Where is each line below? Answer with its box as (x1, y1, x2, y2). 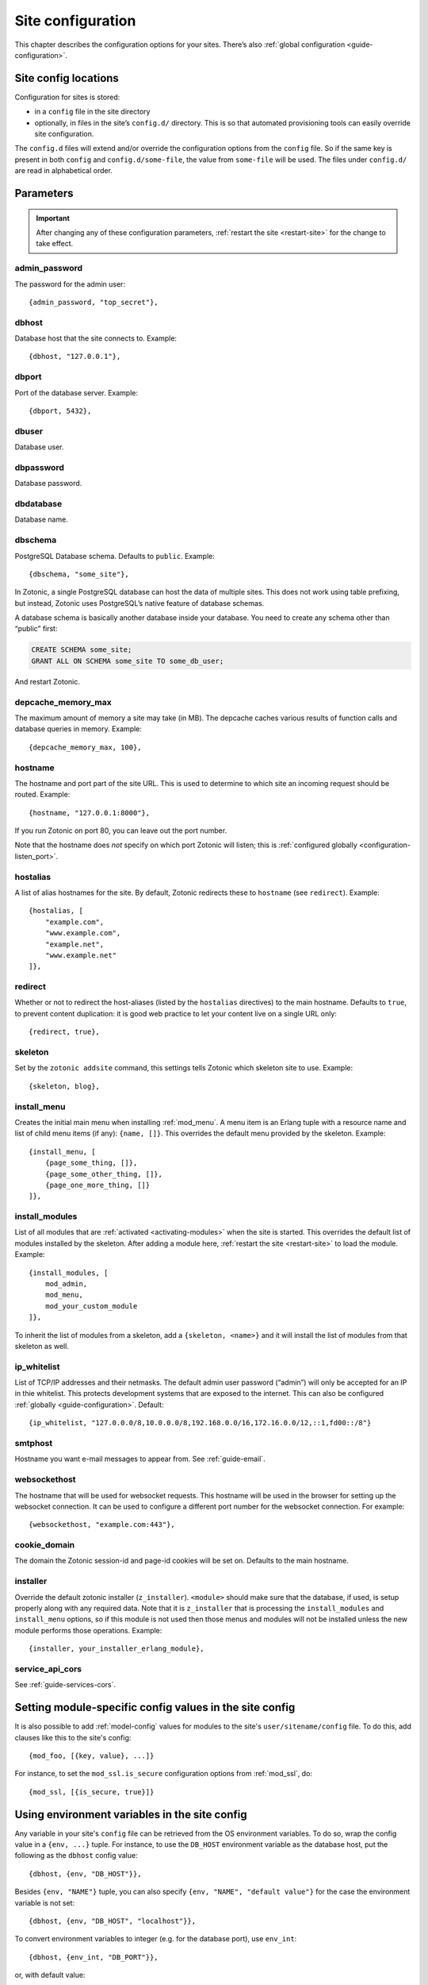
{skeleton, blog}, (29, 1081, 101, 1091)
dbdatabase (14, 499, 63, 510)
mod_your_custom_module (44, 1301, 138, 1310)
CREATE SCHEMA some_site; (31, 646, 132, 654)
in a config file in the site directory (34, 107, 151, 117)
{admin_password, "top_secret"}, (29, 298, 159, 306)
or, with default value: (14, 1970, 86, 1980)
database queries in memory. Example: (14, 724, 143, 734)
